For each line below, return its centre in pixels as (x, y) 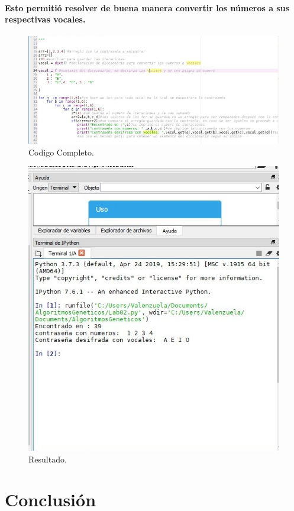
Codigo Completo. (61, 152)
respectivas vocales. (45, 19)
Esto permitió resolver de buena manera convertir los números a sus (147, 7)
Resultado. (48, 459)
